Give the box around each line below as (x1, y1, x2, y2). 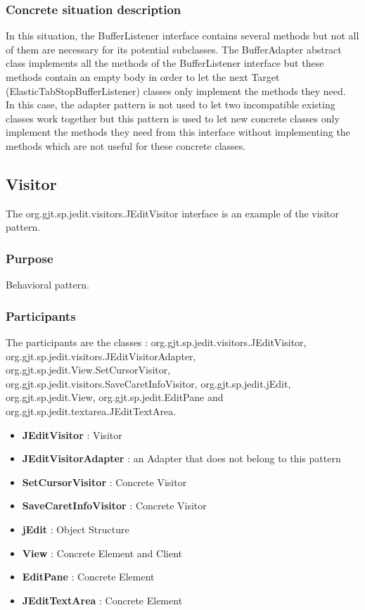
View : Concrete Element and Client (22, 545, 183, 560)
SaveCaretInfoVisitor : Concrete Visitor (22, 498, 207, 513)
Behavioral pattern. (6, 277, 89, 292)
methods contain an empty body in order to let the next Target (6, 70, 280, 84)
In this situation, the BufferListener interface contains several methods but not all (6, 28, 359, 43)
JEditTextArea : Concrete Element (22, 592, 183, 607)
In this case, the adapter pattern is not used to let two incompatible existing (6, 97, 335, 112)
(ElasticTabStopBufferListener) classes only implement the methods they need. (6, 83, 346, 98)
